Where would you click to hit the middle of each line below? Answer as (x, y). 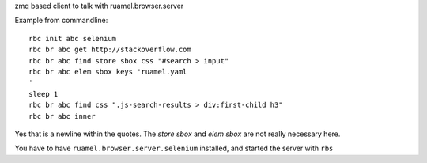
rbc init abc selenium (73, 38)
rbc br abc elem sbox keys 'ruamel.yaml (108, 72)
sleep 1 (43, 94)
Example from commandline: (61, 21)
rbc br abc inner (62, 116)
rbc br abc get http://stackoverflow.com (110, 50)
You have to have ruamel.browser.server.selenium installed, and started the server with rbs (174, 148)
